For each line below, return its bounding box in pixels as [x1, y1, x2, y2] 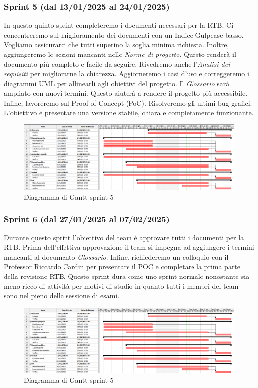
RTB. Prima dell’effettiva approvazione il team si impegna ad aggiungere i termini [4, 242, 254, 252]
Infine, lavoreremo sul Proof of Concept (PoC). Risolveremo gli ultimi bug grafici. [4, 97, 252, 108]
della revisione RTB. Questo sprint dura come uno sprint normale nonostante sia [4, 271, 250, 281]
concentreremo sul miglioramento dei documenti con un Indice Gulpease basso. [4, 29, 244, 40]
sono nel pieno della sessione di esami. [4, 290, 120, 301]
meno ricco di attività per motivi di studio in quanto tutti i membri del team [4, 280, 239, 291]
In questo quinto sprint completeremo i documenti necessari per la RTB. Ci [4, 20, 234, 30]
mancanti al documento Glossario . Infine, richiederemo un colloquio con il [4, 251, 229, 262]
